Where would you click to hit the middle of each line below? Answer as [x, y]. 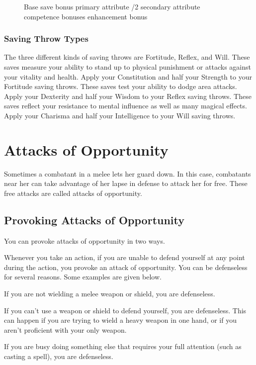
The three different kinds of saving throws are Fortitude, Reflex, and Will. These [127, 57]
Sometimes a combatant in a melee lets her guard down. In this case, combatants [128, 173]
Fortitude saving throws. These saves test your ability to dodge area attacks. [121, 86]
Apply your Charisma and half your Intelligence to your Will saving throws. [120, 115]
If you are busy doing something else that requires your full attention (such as [123, 346]
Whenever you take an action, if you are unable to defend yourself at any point [125, 257]
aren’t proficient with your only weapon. [65, 329]
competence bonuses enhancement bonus [86, 16]
